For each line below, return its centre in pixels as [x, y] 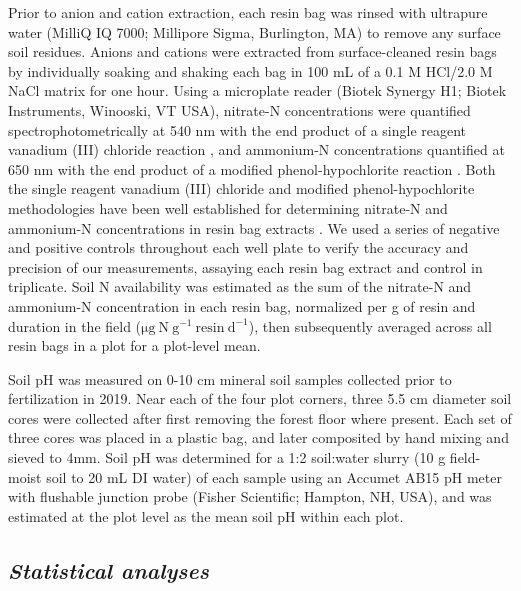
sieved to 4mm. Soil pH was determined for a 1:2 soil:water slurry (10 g [227, 457]
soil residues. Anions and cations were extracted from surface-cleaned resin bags [252, 51]
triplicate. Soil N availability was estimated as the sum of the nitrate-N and [240, 286]
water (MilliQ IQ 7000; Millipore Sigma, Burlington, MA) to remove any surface [254, 31]
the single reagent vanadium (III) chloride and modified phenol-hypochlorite [241, 188]
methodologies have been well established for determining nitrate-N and [228, 207]
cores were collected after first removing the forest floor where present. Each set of [260, 417]
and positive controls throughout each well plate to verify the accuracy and [238, 247]
